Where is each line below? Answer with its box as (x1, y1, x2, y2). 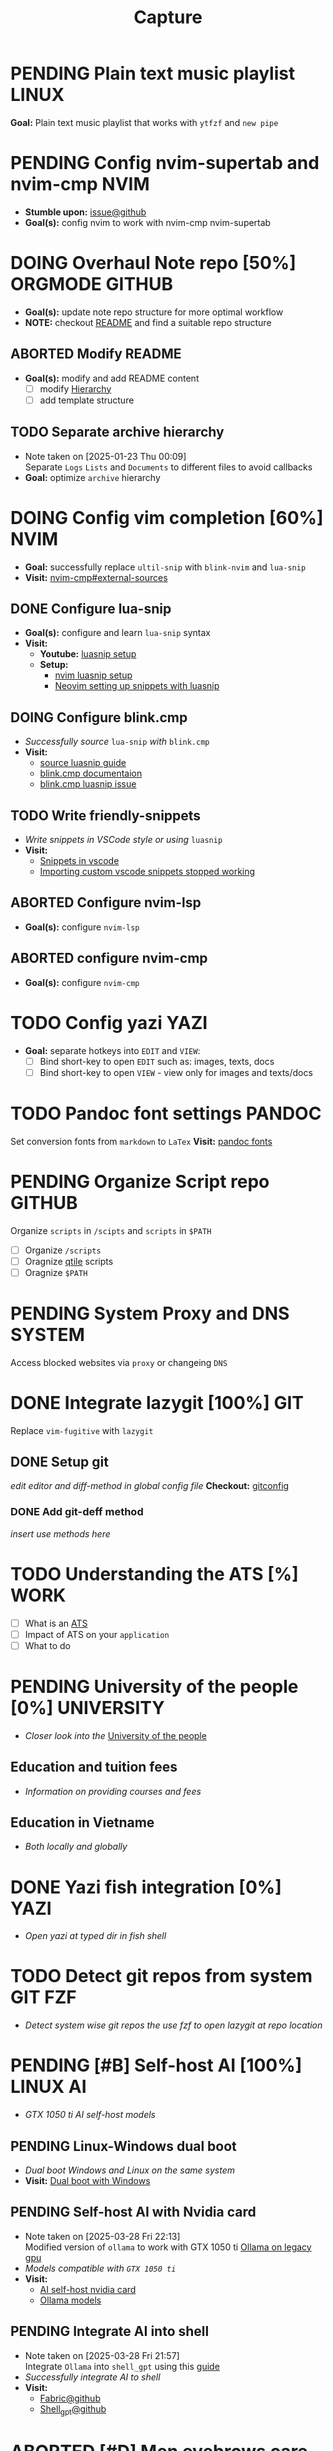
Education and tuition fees (10, 1759, 178, 1776)
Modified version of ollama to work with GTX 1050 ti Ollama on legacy (24, 2241, 312, 2253)
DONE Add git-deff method (10, 1505, 144, 1519)
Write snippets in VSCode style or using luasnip (24, 833, 223, 845)
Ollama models (39, 2294, 102, 2306)
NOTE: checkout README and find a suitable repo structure (24, 316, 272, 328)
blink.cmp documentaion (39, 767, 143, 780)
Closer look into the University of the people (24, 1729, 207, 1741)
